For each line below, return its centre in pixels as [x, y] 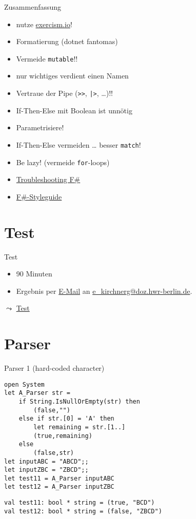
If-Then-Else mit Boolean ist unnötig [74, 110]
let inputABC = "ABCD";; [46, 461]
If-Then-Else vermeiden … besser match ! [79, 144]
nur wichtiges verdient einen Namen [72, 76]
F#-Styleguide [39, 196]
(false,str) [54, 453]
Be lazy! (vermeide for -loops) [63, 162]
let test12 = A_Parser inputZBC [59, 487]
